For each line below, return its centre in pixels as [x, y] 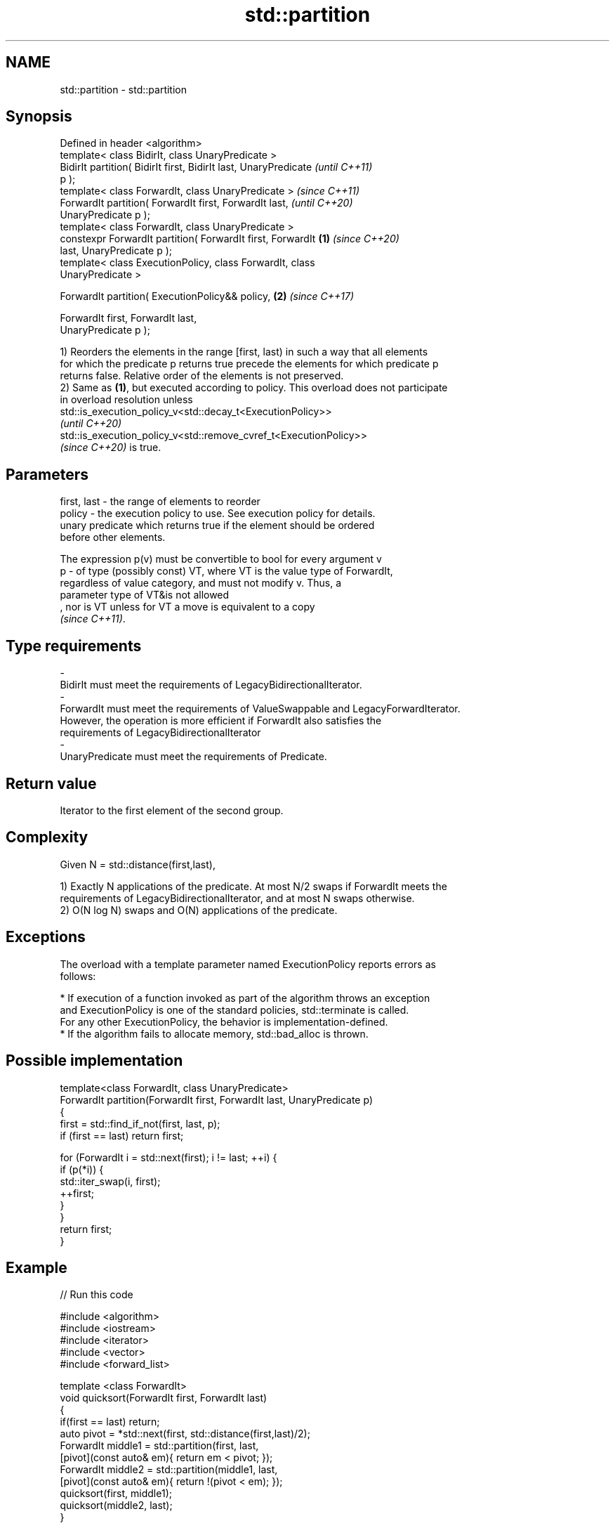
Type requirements [74, 646]
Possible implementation [94, 1061]
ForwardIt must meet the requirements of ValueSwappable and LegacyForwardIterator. [260, 709]
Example [37, 1267]
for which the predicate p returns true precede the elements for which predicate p [249, 364]
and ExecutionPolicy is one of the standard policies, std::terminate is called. [234, 1010]
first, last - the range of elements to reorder [160, 502]
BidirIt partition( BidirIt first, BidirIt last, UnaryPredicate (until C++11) [216, 167]
